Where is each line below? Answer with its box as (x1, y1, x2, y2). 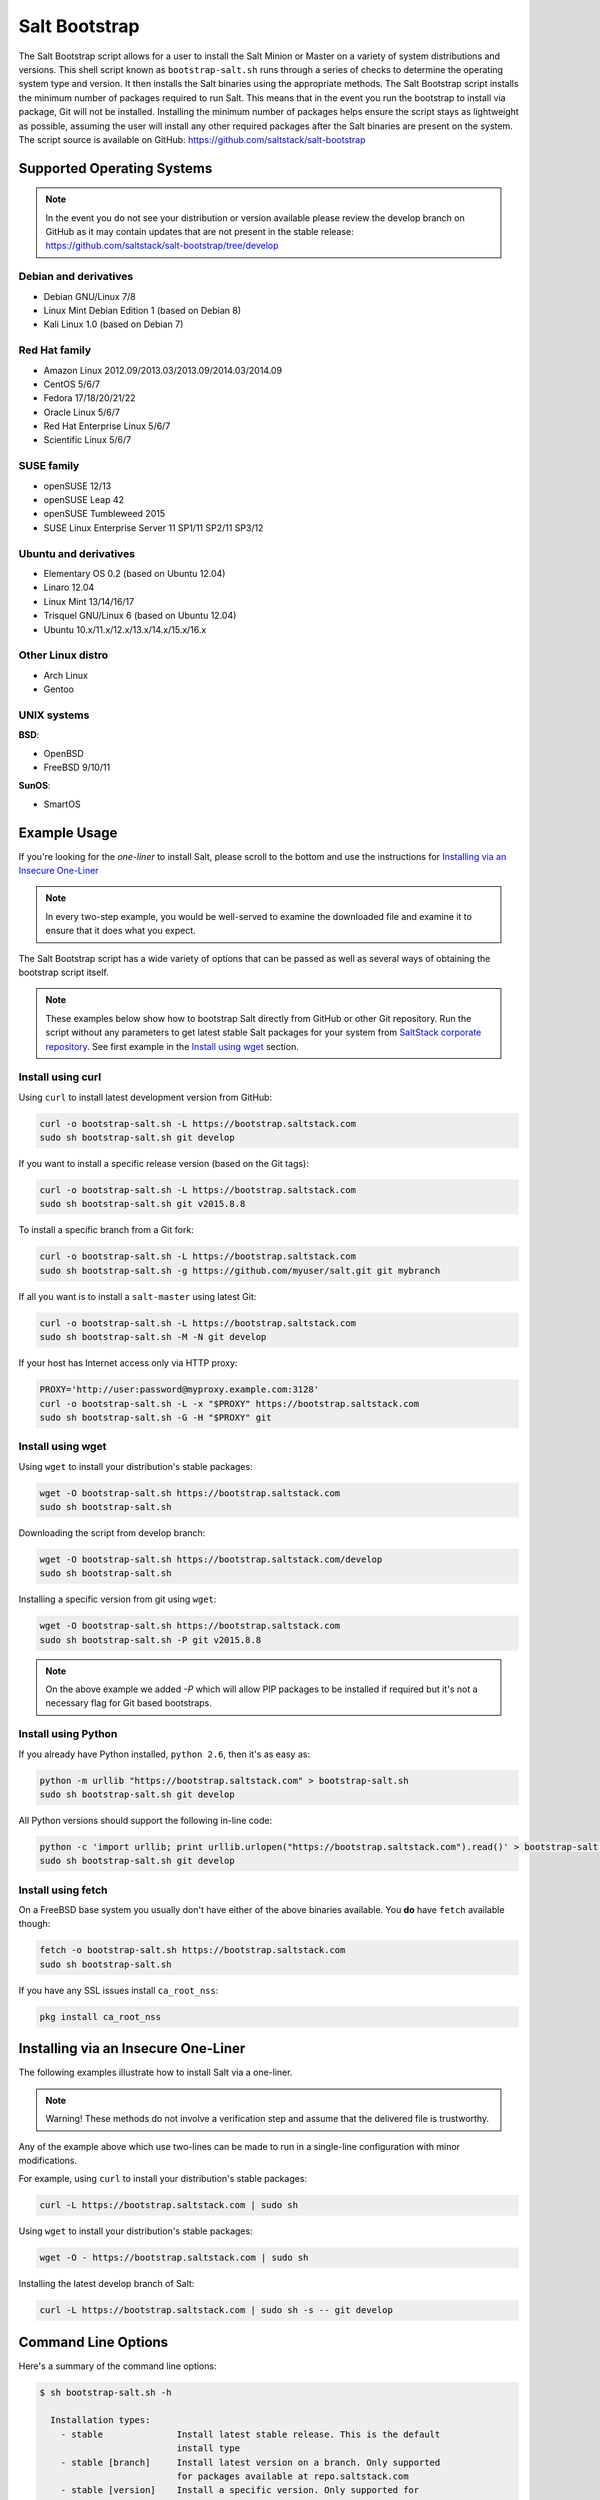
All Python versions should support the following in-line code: (18, 1814, 273, 1826)
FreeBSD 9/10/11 (43, 761, 111, 773)
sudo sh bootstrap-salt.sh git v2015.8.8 (39, 1198, 246, 1210)
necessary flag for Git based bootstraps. (45, 1697, 212, 1709)
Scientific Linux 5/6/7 (43, 434, 132, 446)
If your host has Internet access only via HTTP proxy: (18, 1357, 238, 1369)
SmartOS (43, 798, 81, 810)
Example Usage (18, 824, 118, 841)
